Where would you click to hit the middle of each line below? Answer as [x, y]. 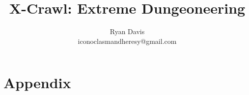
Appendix [37, 83]
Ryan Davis [127, 31]
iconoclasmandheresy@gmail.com [127, 41]
